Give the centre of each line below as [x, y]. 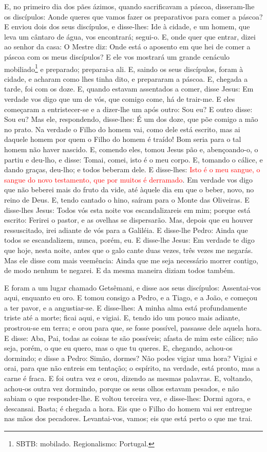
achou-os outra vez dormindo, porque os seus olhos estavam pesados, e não [122, 388]
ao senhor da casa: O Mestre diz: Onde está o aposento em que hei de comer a [127, 47]
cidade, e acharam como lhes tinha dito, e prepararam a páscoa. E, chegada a [126, 78]
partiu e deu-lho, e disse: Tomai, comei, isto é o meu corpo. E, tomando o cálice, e [133, 159]
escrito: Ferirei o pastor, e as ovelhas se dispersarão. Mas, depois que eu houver [129, 220]
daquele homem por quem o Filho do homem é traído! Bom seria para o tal [123, 139]
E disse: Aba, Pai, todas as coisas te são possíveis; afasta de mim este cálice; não [131, 338]
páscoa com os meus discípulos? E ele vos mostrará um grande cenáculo [117, 56]
